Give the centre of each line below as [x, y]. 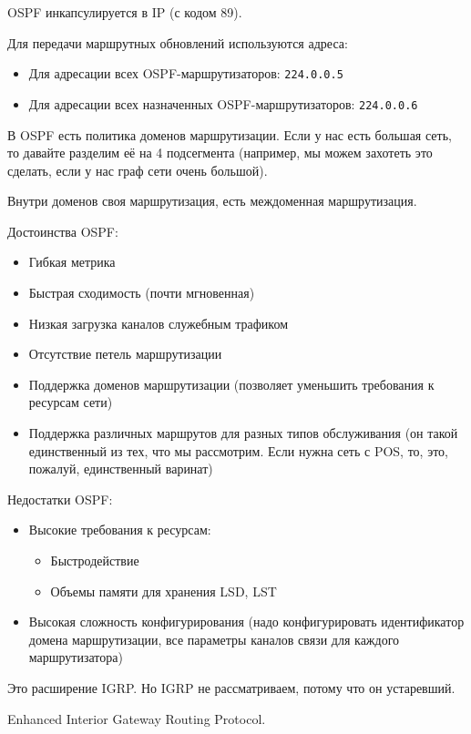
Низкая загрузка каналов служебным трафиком [159, 323]
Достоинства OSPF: [63, 231]
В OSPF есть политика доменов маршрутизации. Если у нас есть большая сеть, [230, 134]
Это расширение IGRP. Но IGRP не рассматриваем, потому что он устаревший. [231, 687]
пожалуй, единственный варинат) [121, 469]
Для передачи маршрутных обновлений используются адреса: [178, 42]
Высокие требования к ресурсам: [120, 530]
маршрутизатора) [76, 657]
